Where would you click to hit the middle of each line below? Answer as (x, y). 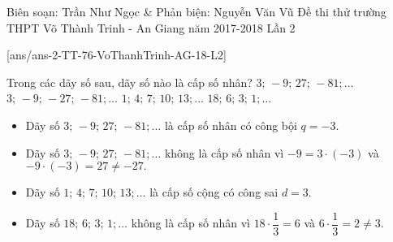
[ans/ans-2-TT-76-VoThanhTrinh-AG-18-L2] (117, 55)
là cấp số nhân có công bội (231, 125)
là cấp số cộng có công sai (214, 192)
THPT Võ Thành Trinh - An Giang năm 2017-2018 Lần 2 (151, 27)
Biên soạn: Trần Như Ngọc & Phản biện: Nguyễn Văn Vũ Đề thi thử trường (196, 11)
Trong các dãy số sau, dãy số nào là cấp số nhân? (130, 82)
